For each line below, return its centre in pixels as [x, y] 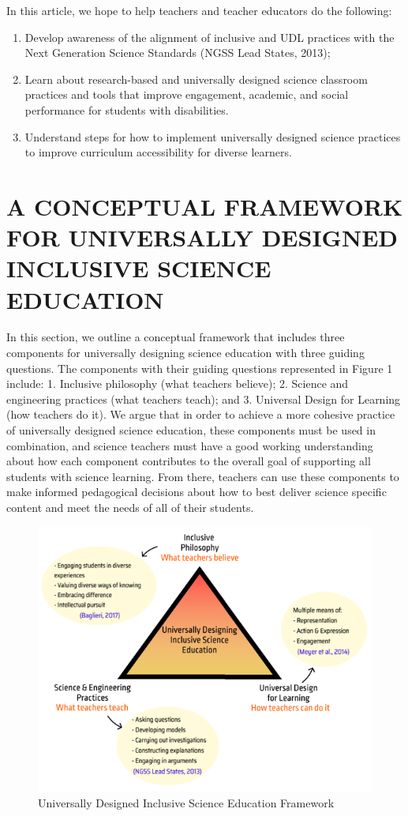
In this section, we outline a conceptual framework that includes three [176, 337]
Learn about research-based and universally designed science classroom [196, 79]
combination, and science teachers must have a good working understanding [190, 445]
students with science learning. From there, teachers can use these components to [203, 476]
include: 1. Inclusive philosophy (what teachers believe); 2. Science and [178, 384]
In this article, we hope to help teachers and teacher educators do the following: [199, 10]
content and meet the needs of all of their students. [130, 507]
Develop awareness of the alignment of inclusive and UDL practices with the [210, 37]
